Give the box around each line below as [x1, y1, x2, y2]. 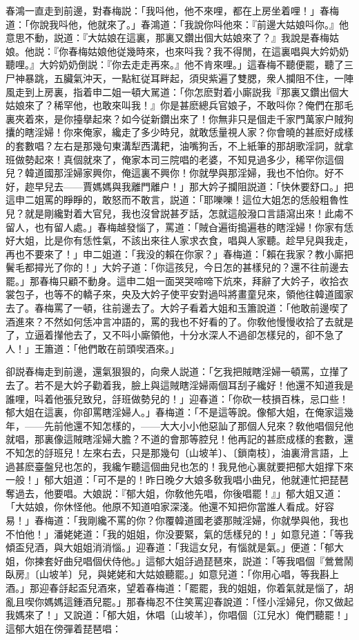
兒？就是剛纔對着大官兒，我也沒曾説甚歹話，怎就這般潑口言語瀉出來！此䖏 [6, 206, 344, 220]
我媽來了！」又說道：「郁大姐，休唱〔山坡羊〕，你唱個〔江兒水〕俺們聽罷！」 [6, 608, 353, 622]
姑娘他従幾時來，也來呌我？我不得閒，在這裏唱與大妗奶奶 [87, 43, 349, 58]
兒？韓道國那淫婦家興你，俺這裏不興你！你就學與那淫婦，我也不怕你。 [6, 166, 324, 180]
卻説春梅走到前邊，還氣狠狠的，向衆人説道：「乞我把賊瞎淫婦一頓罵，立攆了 [6, 364, 349, 379]
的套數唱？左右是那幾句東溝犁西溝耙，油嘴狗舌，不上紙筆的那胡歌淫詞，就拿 [6, 138, 353, 152]
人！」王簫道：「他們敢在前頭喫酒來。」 [6, 341, 179, 355]
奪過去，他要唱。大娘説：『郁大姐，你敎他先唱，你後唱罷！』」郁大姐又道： [6, 486, 344, 500]
